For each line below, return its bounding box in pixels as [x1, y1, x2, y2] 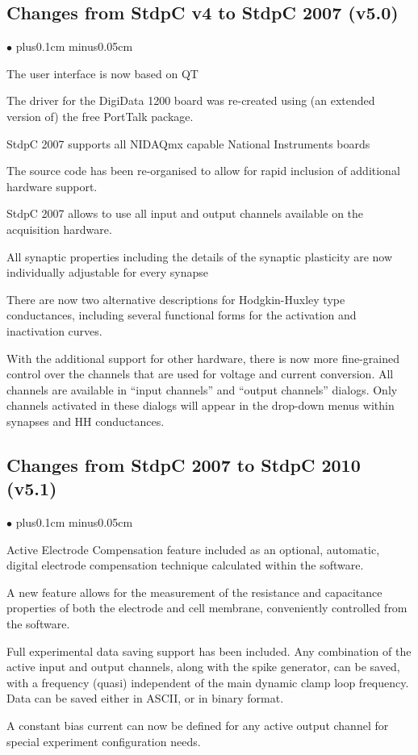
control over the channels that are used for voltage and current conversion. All [6, 365, 394, 382]
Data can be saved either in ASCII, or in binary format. [6, 690, 284, 707]
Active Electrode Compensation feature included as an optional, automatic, [6, 540, 380, 557]
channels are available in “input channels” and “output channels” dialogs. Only [6, 381, 398, 398]
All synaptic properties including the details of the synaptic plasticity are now [6, 248, 393, 265]
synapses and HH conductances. [6, 412, 165, 429]
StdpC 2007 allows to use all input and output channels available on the [6, 205, 364, 222]
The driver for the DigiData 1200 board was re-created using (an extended [6, 92, 375, 109]
